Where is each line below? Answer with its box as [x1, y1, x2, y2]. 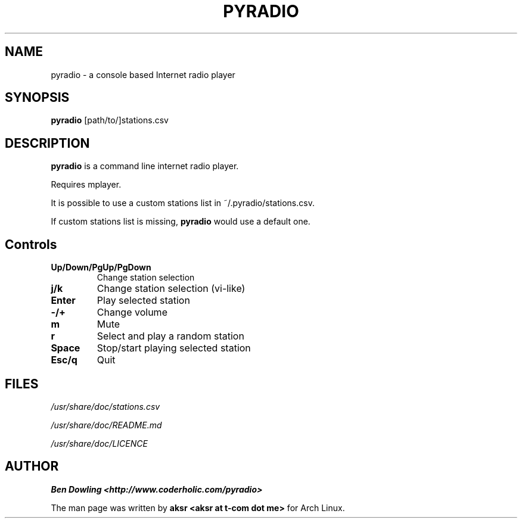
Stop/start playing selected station [97, 342, 251, 354]
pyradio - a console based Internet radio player [51, 69, 235, 80]
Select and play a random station [97, 330, 244, 343]
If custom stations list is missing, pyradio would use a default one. [51, 216, 310, 227]
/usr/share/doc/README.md [51, 419, 162, 430]
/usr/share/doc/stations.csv [51, 401, 160, 412]
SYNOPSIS [5, 90, 70, 105]
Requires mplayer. [51, 179, 122, 190]
